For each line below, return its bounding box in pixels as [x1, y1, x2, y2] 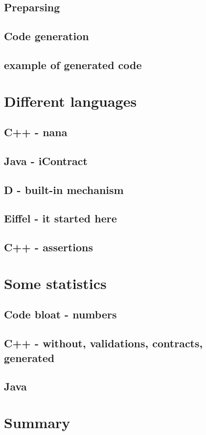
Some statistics [4, 273, 107, 293]
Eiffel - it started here [4, 211, 117, 226]
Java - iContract [4, 153, 88, 168]
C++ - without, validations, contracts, [4, 336, 203, 351]
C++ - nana [4, 124, 68, 140]
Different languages [4, 91, 137, 111]
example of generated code [4, 57, 142, 72]
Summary [4, 412, 70, 432]
